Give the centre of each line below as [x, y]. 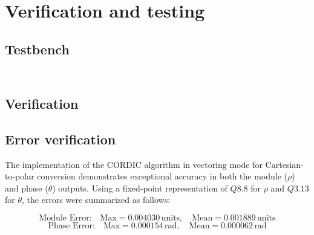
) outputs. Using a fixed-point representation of [140, 188]
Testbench [37, 49]
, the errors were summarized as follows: [96, 200]
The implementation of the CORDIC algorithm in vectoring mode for [134, 164]
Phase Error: [71, 226]
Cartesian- [284, 164]
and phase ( [27, 188]
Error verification [61, 139]
